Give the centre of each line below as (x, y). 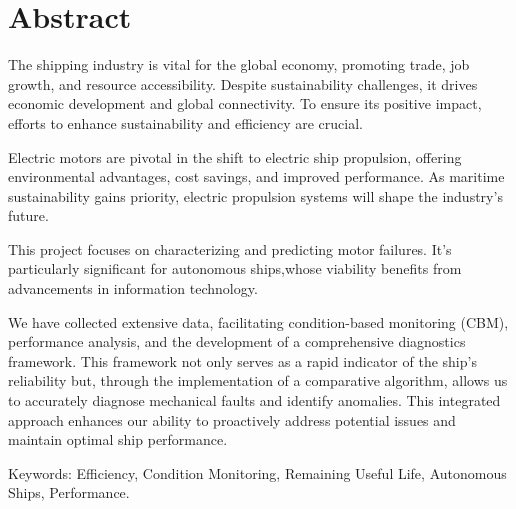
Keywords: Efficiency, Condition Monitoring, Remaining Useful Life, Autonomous (257, 472)
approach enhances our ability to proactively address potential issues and (232, 419)
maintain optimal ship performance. (118, 439)
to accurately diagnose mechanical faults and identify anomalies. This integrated (254, 400)
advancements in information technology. (133, 288)
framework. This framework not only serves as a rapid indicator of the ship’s (242, 360)
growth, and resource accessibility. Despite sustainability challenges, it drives (243, 83)
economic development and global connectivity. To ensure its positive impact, (245, 103)
